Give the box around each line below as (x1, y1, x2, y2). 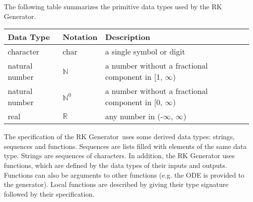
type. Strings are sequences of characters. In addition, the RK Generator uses (4, 150, 235, 161)
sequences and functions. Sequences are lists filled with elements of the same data (4, 141, 247, 151)
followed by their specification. (4, 188, 95, 199)
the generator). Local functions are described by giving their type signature (4, 179, 229, 189)
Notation (62, 31, 98, 43)
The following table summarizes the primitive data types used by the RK (4, 1, 222, 11)
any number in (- (105, 110, 163, 122)
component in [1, (105, 71, 163, 83)
